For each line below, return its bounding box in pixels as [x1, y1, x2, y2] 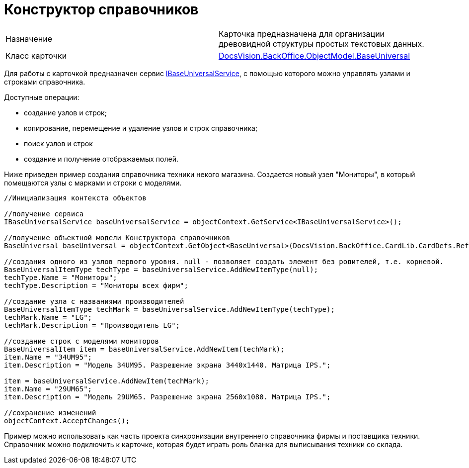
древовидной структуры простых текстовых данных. [219, 38, 424, 49]
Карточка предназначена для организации [219, 28, 385, 39]
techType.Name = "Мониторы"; [4, 273, 117, 281]
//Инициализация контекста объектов [4, 193, 147, 202]
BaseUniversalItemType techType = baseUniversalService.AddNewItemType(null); [4, 265, 318, 274]
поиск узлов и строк [24, 139, 93, 148]
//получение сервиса [4, 209, 84, 218]
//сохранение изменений [4, 408, 96, 417]
